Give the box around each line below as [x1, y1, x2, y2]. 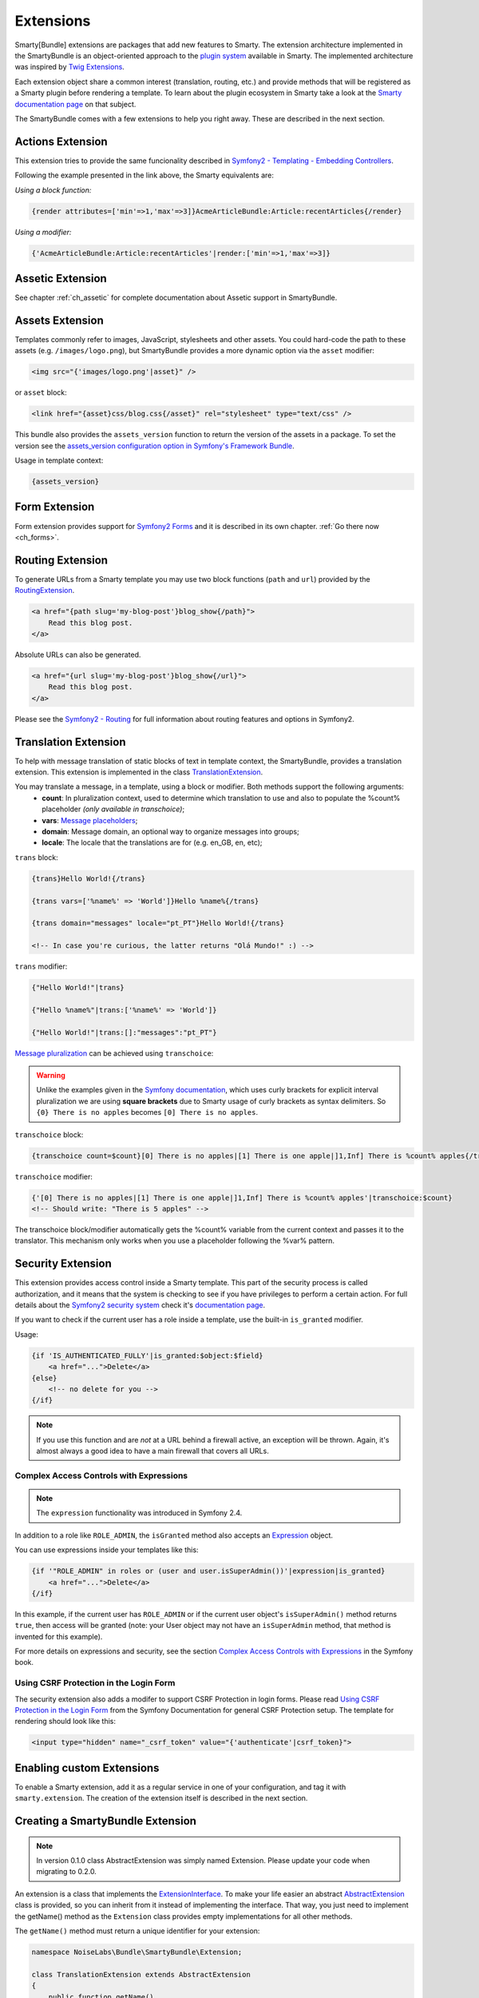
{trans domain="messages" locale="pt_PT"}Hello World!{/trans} [31, 919, 285, 928]
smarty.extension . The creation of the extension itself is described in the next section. [14, 1793, 308, 1803]
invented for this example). [14, 1631, 103, 1642]
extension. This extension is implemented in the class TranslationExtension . [14, 767, 263, 777]
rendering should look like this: [14, 1717, 116, 1726]
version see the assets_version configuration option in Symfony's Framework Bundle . [14, 440, 295, 451]
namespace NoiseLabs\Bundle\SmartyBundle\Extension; [31, 1948, 243, 1957]
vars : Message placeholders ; [42, 815, 138, 825]
